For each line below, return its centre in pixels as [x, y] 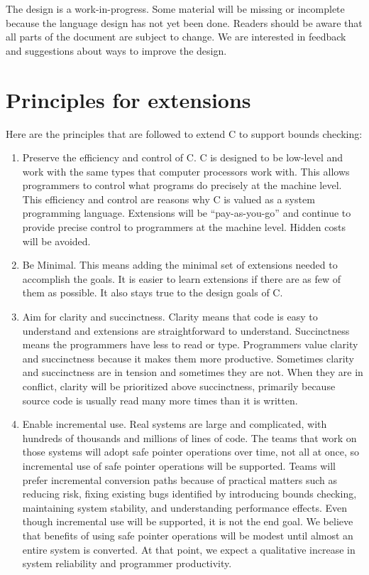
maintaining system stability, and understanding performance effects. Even [185, 507]
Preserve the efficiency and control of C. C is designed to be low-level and [183, 157]
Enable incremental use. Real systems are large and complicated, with [175, 424]
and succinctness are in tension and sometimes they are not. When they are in [193, 372]
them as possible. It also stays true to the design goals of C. [153, 292]
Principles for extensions [128, 99]
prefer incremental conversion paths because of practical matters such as [180, 479]
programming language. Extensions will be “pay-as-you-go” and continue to [187, 213]
